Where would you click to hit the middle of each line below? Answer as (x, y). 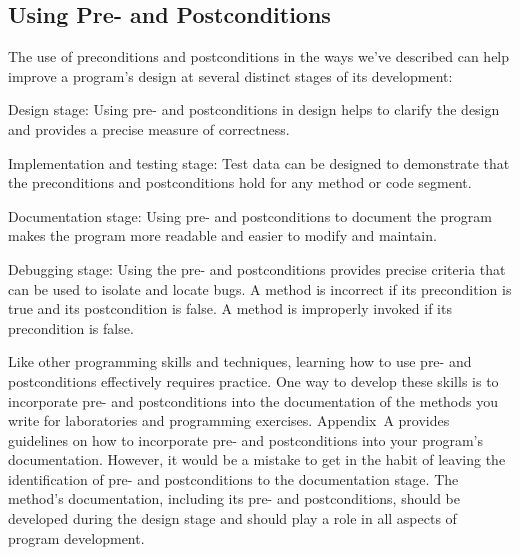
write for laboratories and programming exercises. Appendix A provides (229, 420)
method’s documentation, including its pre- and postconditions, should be (234, 498)
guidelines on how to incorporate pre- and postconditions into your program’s (246, 439)
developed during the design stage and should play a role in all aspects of (232, 518)
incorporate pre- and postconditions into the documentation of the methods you (253, 400)
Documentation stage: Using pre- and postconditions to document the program (250, 215)
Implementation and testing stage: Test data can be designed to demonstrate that (259, 162)
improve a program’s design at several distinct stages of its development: (230, 75)
